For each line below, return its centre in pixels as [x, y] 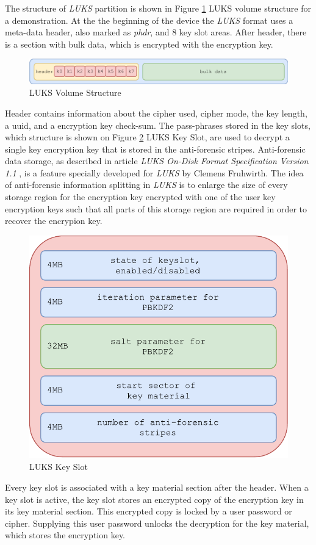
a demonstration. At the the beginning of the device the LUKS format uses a [149, 20]
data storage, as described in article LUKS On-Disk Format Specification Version [157, 161]
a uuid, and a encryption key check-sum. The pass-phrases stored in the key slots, [158, 125]
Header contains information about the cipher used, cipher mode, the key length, [156, 113]
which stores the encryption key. [65, 535]
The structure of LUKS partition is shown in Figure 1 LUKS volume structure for [158, 8]
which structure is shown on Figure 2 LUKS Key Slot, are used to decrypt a [147, 137]
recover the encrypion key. [54, 221]
